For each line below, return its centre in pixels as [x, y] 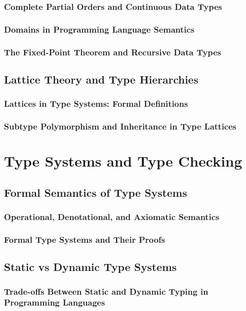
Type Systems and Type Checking [123, 161]
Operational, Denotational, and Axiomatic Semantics [112, 217]
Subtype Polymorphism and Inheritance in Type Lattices [120, 126]
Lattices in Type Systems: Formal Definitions [96, 104]
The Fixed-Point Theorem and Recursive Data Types [113, 52]
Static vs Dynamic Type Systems [90, 267]
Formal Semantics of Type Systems [96, 192]
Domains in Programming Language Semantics [99, 29]
